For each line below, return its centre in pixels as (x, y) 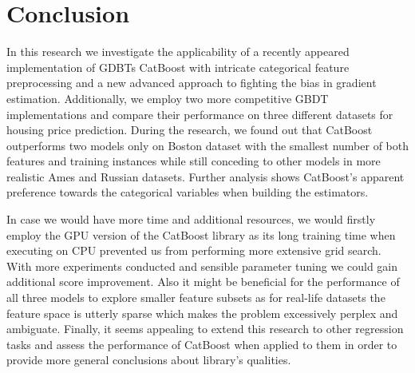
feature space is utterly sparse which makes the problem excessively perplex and (202, 313)
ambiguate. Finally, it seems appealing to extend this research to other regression (205, 329)
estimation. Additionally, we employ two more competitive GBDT (168, 98)
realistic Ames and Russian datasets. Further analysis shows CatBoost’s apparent (206, 176)
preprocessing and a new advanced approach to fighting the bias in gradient (192, 83)
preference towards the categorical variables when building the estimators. (188, 192)
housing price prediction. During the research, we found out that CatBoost (190, 130)
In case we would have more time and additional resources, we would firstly (191, 219)
